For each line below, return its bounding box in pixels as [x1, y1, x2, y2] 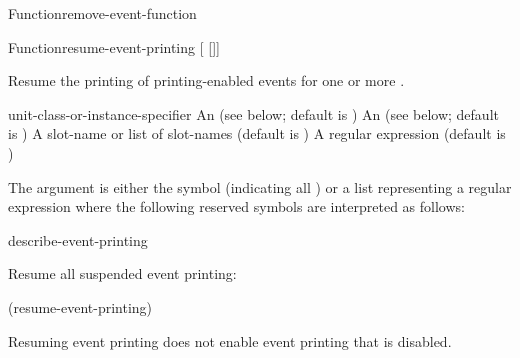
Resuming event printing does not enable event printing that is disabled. [8, 330, 452, 351]
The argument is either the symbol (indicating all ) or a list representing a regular [8, 176, 512, 197]
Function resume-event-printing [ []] [8, 36, 220, 57]
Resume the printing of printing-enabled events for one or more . [8, 70, 405, 91]
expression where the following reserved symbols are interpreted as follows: [8, 196, 465, 217]
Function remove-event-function [8, 3, 197, 23]
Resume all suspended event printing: [8, 263, 237, 284]
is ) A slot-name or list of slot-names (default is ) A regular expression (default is [8, 123, 506, 144]
